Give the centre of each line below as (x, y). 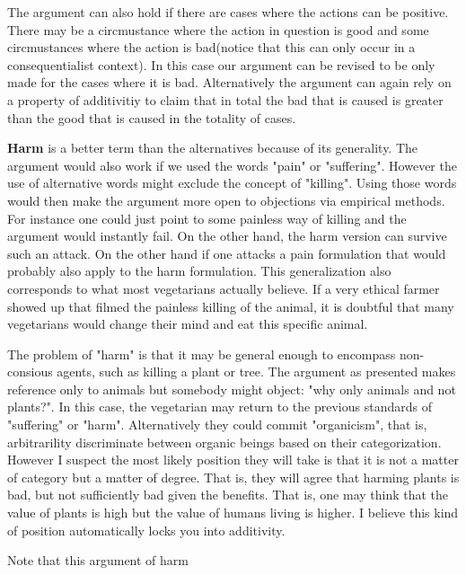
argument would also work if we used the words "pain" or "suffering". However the (232, 165)
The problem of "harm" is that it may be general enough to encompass (202, 354)
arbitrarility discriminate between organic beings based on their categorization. (224, 442)
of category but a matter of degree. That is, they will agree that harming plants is (233, 477)
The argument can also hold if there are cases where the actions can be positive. (228, 12)
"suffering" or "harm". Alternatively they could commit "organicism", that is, (217, 425)
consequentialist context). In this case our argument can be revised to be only (221, 64)
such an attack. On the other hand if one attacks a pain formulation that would (227, 253)
